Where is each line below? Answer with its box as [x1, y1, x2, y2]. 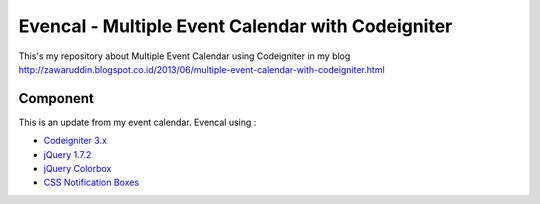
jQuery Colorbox [43, 163, 112, 175]
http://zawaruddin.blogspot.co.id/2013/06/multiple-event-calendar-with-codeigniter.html [18, 63, 385, 75]
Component [18, 90, 95, 107]
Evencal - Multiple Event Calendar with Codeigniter [18, 15, 453, 37]
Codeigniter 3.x [43, 135, 107, 147]
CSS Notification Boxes [43, 176, 140, 189]
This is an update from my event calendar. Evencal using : [18, 116, 257, 128]
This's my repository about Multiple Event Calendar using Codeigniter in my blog [18, 50, 351, 62]
